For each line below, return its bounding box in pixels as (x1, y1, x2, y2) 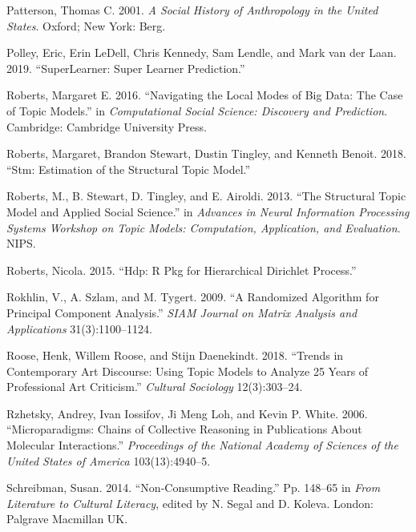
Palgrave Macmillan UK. (6, 510, 128, 527)
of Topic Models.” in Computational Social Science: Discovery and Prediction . (6, 102, 388, 119)
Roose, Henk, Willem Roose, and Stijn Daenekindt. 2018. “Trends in (6, 347, 344, 364)
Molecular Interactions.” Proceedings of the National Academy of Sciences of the (6, 437, 398, 453)
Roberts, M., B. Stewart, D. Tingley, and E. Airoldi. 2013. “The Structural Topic (6, 187, 406, 204)
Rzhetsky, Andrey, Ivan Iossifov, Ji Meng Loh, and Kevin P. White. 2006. (6, 405, 368, 421)
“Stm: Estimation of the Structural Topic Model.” (6, 160, 251, 177)
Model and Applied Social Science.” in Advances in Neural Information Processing (6, 203, 410, 220)
